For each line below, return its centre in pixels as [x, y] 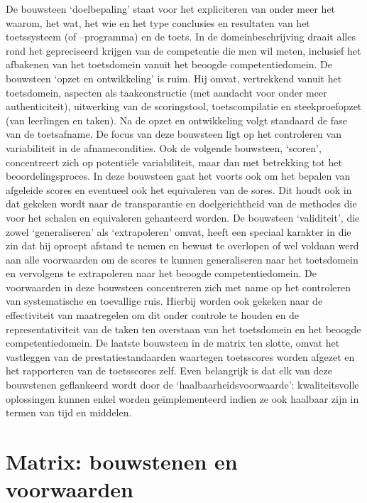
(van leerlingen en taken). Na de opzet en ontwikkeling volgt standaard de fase [176, 120]
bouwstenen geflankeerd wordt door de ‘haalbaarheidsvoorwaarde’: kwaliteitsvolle [182, 385]
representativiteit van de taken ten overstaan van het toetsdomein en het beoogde [183, 329]
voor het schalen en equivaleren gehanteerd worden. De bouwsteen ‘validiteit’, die [183, 217]
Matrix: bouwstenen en [122, 461]
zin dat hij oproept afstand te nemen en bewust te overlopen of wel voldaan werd [182, 245]
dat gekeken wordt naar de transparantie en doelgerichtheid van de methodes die [181, 204]
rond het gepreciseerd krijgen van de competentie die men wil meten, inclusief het [183, 50]
